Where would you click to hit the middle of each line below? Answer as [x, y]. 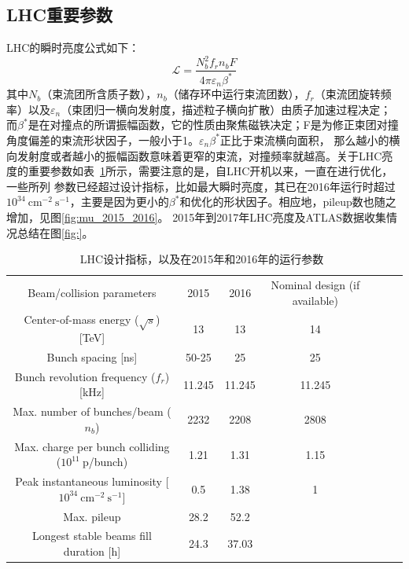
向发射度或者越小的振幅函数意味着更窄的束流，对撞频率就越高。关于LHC [194, 155]
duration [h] [92, 551]
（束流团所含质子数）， [99, 94]
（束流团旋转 [347, 94]
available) [315, 300]
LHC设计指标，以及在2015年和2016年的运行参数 [202, 259]
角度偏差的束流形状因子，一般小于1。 [103, 139]
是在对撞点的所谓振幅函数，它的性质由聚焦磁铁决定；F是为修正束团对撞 [213, 125]
